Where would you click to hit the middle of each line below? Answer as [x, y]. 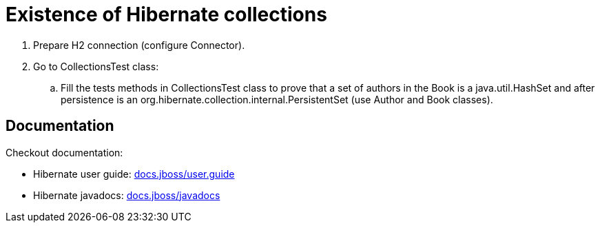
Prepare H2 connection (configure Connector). [139, 45]
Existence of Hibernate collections [166, 14]
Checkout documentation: [64, 152]
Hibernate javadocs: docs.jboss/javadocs [127, 195]
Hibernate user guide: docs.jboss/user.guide [134, 174]
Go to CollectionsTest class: [96, 66]
